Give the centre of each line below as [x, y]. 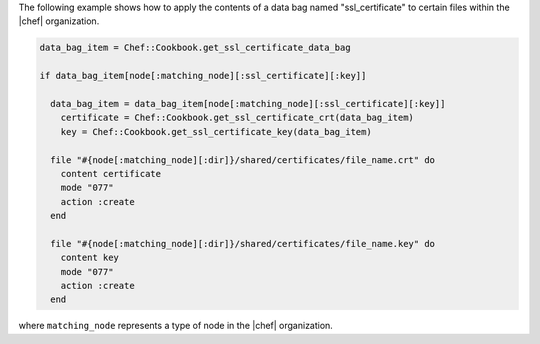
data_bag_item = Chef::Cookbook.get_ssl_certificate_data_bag [195, 48]
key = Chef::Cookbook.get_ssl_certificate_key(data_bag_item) [216, 131]
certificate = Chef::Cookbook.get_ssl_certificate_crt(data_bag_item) [237, 118]
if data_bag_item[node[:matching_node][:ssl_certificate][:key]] [203, 76]
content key [90, 258]
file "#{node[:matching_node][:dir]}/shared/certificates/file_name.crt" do [242, 159]
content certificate [111, 173]
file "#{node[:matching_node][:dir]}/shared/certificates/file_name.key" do [242, 243]
